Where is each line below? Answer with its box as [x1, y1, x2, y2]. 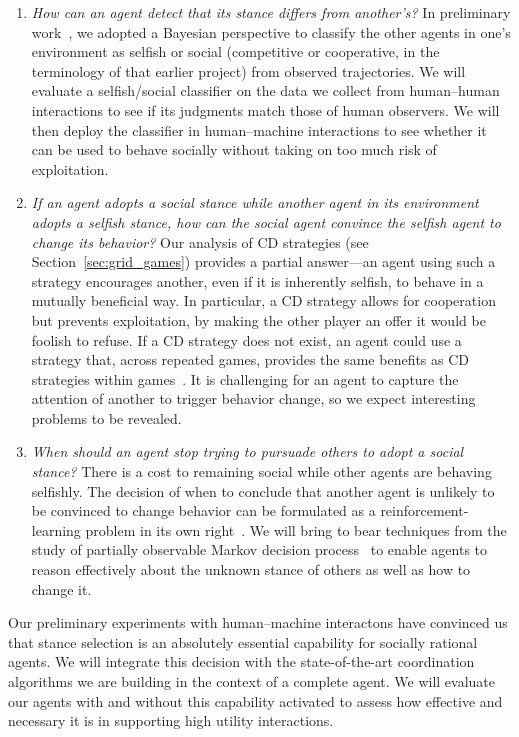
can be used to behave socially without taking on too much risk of [31, 139, 437, 160]
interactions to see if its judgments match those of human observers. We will [31, 99, 500, 120]
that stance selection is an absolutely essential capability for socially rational [8, 631, 478, 652]
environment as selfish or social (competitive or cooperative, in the [31, 41, 440, 62]
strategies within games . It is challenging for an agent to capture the [31, 368, 459, 389]
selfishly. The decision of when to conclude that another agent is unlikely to [31, 480, 495, 501]
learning [31, 519, 81, 540]
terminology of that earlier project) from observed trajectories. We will [31, 60, 466, 81]
